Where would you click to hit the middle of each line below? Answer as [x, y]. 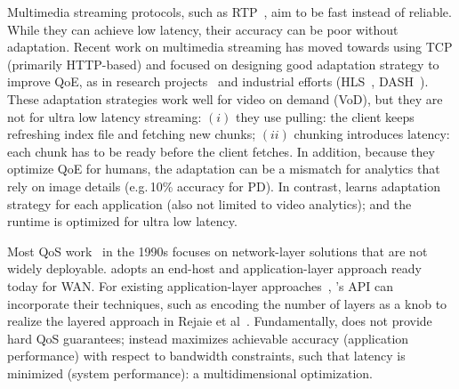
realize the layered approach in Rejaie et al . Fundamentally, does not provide [220, 321]
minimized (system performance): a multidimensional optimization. [190, 373]
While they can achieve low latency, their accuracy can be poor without [203, 29]
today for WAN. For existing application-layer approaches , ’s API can [201, 285]
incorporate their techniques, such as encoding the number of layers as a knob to [227, 303]
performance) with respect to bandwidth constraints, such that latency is [206, 356]
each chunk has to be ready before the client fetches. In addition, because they [221, 151]
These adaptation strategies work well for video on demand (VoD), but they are [225, 98]
